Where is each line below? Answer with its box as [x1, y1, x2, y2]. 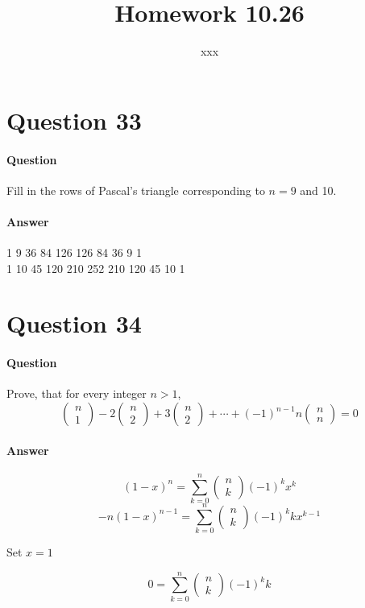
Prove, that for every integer [6, 385, 147, 402]
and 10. [300, 181, 337, 198]
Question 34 [6, 307, 142, 340]
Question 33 [6, 103, 142, 136]
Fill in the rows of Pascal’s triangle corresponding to [6, 181, 265, 198]
